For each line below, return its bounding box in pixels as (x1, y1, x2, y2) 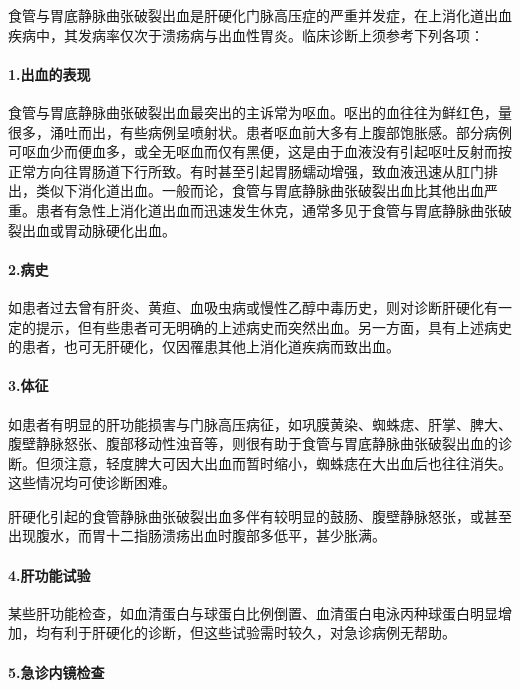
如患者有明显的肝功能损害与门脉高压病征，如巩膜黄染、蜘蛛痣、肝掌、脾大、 (8, 413, 512, 434)
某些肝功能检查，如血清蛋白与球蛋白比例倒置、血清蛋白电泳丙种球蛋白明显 (8, 602, 498, 623)
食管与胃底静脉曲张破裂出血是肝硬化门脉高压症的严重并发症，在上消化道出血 (8, 5, 512, 25)
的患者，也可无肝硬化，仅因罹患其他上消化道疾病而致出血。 (8, 336, 400, 357)
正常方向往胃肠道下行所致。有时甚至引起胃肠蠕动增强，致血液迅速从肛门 (8, 160, 484, 181)
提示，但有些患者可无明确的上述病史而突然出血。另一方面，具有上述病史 (35, 316, 512, 337)
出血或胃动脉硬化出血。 (21, 219, 176, 240)
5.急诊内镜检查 (8, 661, 105, 682)
